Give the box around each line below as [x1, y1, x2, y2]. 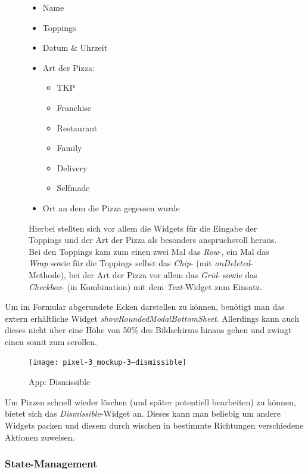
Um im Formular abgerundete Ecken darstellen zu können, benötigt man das [5, 300, 285, 313]
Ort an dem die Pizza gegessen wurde [42, 201, 180, 214]
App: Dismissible [29, 375, 91, 388]
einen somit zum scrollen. [5, 335, 97, 347]
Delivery [57, 161, 88, 174]
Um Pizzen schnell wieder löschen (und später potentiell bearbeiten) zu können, [5, 395, 296, 408]
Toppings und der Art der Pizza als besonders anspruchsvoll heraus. [29, 233, 277, 246]
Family [57, 141, 82, 154]
